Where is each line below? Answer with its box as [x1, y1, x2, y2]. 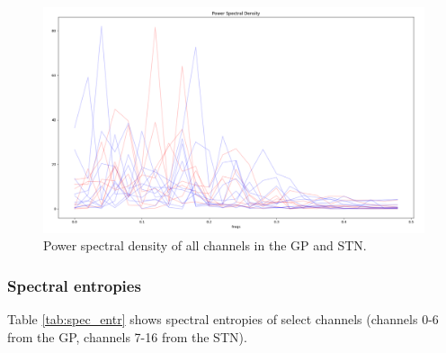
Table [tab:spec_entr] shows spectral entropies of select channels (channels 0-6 [7, 309, 439, 328]
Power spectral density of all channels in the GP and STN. [43, 236, 367, 255]
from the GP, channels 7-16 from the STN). [7, 327, 247, 346]
